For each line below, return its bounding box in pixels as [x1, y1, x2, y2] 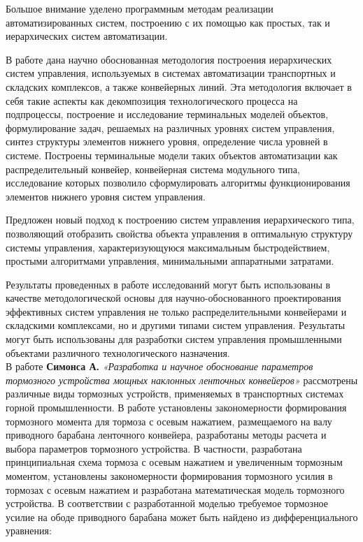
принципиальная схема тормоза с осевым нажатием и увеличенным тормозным [6, 455, 343, 469]
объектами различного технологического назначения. [6, 345, 230, 360]
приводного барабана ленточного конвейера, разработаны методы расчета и [6, 427, 327, 442]
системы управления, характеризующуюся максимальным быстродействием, [6, 240, 330, 254]
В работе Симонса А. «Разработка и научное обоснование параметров [6, 359, 313, 374]
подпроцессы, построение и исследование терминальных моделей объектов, [6, 107, 329, 122]
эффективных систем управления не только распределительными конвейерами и [6, 304, 347, 318]
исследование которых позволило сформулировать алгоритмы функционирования [6, 175, 350, 190]
